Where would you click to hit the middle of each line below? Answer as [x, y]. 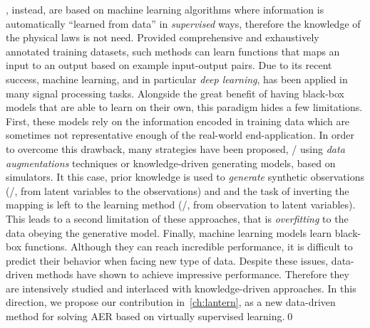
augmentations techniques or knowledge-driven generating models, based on [171, 163]
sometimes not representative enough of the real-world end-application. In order [180, 135]
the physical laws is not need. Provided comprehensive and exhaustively [163, 37]
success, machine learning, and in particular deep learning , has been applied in [177, 79]
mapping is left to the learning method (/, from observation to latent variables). [181, 205]
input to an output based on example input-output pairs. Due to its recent [169, 65]
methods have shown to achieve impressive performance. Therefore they [192, 274]
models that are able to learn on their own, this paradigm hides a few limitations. [184, 107]
